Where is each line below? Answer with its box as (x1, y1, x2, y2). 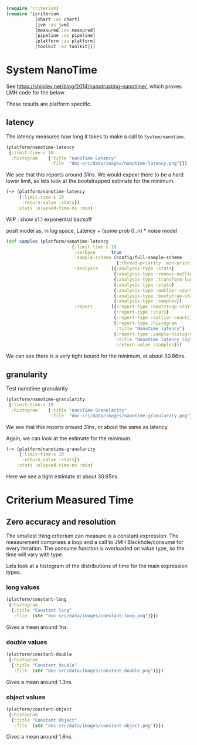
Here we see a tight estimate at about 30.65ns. (6, 473, 119, 480)
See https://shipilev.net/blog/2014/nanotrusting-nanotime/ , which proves (6, 83, 182, 90)
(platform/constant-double (6, 651, 72, 658)
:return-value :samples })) (116, 342, 182, 348)
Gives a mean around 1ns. (6, 623, 69, 630)
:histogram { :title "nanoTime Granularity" (11, 407, 127, 413)
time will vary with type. (6, 551, 63, 558)
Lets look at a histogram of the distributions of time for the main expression (6, 563, 188, 570)
